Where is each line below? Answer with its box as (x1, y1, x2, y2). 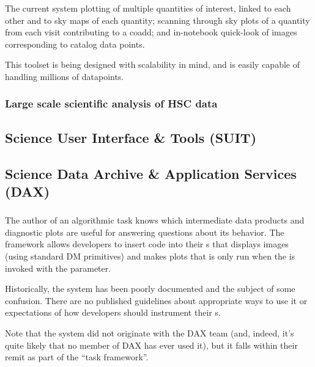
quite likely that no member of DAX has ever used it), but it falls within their (5, 338, 298, 351)
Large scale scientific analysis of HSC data (5, 96, 218, 111)
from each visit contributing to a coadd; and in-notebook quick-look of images (5, 26, 297, 38)
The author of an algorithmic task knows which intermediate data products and (5, 214, 305, 227)
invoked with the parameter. (5, 261, 111, 274)
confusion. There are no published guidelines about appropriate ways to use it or (5, 294, 308, 307)
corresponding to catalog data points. (5, 37, 145, 50)
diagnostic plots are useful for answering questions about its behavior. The (5, 225, 284, 238)
